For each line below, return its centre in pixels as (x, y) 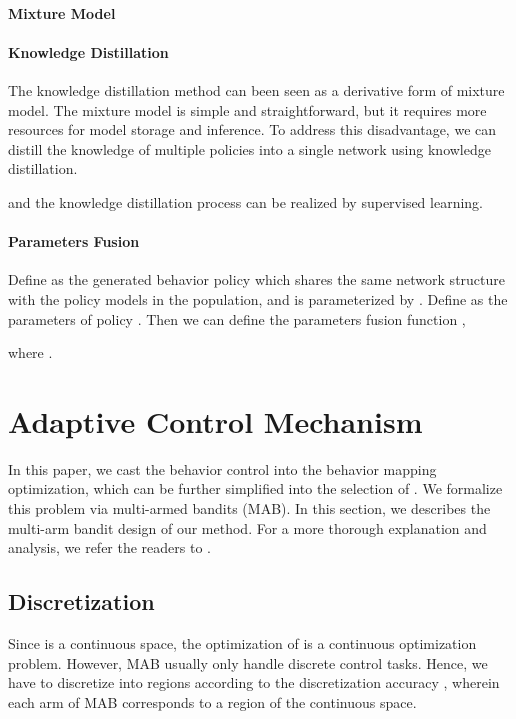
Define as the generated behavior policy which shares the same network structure (256, 279)
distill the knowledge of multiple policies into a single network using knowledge (249, 148)
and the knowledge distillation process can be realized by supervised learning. (246, 201)
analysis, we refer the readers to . (109, 547)
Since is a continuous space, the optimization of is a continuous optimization (242, 643)
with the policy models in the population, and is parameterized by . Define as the (258, 298)
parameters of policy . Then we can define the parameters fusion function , (237, 318)
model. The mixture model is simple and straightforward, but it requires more (247, 109)
